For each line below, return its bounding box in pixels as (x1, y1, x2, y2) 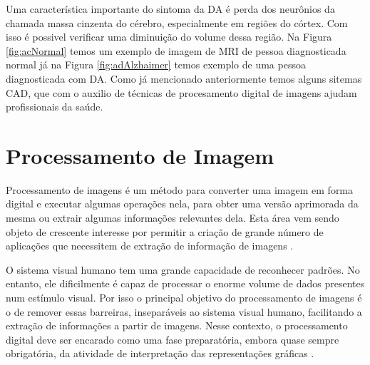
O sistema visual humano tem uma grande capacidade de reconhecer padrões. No (6, 262, 360, 277)
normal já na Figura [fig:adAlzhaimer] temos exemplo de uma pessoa (6, 57, 306, 72)
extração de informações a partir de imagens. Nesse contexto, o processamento (6, 318, 348, 333)
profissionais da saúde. (6, 99, 103, 114)
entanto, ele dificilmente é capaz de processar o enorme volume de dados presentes (6, 276, 365, 291)
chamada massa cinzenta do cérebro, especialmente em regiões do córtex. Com (6, 15, 348, 30)
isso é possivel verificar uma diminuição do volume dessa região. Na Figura (6, 29, 332, 44)
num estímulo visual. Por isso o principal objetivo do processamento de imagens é (6, 290, 362, 305)
